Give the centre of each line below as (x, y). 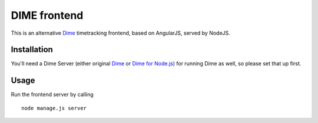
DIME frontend (47, 15)
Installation (32, 50)
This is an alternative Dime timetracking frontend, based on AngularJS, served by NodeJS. (121, 33)
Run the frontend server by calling (52, 95)
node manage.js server (54, 108)
